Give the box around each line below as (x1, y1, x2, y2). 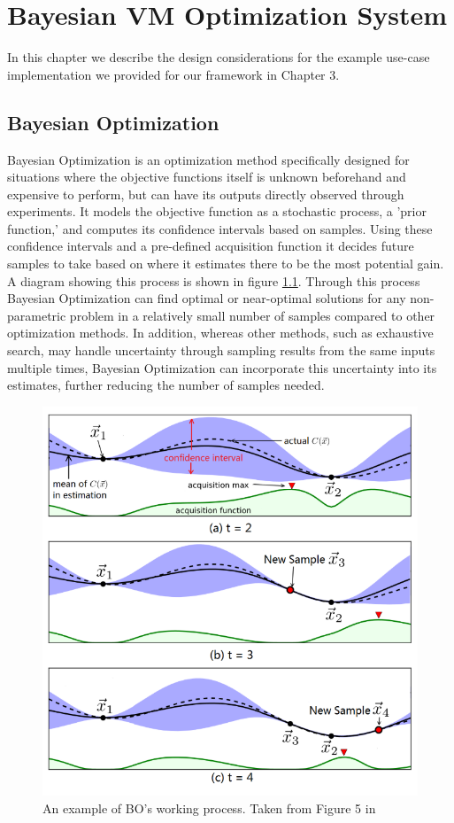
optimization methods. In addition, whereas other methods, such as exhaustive (7, 323, 434, 342)
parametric (7, 306, 66, 324)
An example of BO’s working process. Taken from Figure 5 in (42, 799, 376, 817)
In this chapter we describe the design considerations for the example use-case (7, 48, 430, 66)
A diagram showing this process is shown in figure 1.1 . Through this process (7, 271, 420, 290)
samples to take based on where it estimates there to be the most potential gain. (7, 254, 444, 273)
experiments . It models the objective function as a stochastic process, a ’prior (7, 202, 427, 221)
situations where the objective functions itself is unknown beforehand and (7, 167, 406, 186)
